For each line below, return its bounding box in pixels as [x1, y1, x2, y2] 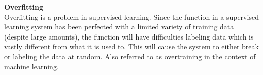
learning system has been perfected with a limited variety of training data [4, 21, 234, 32]
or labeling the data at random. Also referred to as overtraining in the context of [4, 51, 256, 61]
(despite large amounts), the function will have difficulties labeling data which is [4, 31, 254, 42]
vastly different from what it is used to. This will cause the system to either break [4, 41, 259, 52]
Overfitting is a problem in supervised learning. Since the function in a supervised [4, 11, 259, 22]
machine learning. [4, 61, 59, 71]
